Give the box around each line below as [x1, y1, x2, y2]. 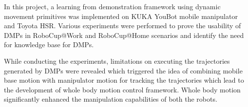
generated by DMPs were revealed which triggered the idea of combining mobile [4, 65, 243, 75]
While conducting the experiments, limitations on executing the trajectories [4, 55, 230, 66]
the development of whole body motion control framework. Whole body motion [4, 84, 241, 94]
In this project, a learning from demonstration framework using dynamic [4, 1, 221, 11]
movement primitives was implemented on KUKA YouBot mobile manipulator [4, 11, 238, 21]
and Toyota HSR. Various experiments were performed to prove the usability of [4, 20, 241, 31]
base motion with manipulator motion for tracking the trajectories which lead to [4, 75, 244, 85]
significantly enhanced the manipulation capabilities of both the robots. [4, 94, 217, 104]
